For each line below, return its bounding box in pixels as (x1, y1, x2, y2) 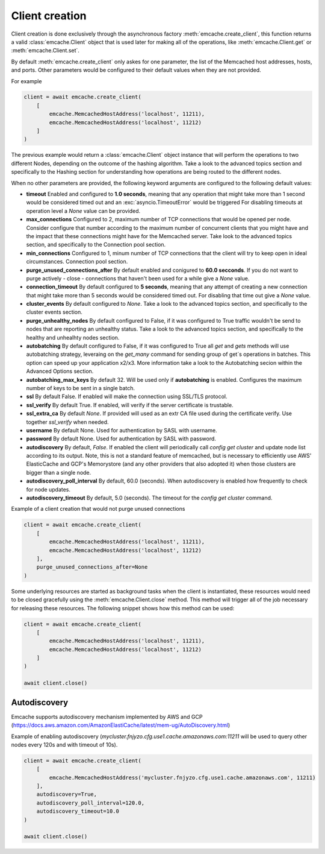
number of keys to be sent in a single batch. (26, 384, 135, 391)
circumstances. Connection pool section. (26, 258, 128, 265)
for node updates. (26, 486, 71, 493)
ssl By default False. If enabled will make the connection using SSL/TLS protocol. (26, 393, 227, 400)
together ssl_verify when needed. (26, 418, 109, 425)
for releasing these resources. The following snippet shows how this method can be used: (11, 604, 235, 612)
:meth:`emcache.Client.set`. (11, 47, 79, 54)
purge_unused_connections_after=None (36, 564, 148, 571)
